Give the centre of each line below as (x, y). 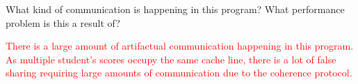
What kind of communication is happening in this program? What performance (175, 9)
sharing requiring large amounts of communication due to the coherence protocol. (179, 73)
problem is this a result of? (63, 22)
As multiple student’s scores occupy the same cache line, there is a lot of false (171, 59)
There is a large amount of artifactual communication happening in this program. (180, 46)
